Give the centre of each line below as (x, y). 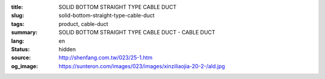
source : (21, 58)
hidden (67, 49)
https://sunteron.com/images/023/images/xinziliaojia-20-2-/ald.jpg (142, 66)
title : (17, 7)
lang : (18, 41)
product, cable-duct (83, 24)
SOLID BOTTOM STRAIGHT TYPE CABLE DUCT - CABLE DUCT (137, 33)
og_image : (25, 66)
